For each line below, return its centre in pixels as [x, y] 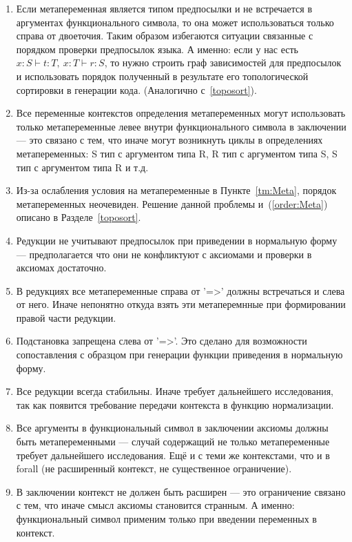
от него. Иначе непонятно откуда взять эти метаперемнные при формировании [181, 304]
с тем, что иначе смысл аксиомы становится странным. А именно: [155, 505]
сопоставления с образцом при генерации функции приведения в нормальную [179, 355]
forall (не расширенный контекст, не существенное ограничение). [154, 468]
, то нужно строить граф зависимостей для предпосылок [223, 62]
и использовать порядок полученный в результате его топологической [162, 76]
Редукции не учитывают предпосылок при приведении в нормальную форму [177, 240]
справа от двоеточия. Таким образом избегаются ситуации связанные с [165, 36]
